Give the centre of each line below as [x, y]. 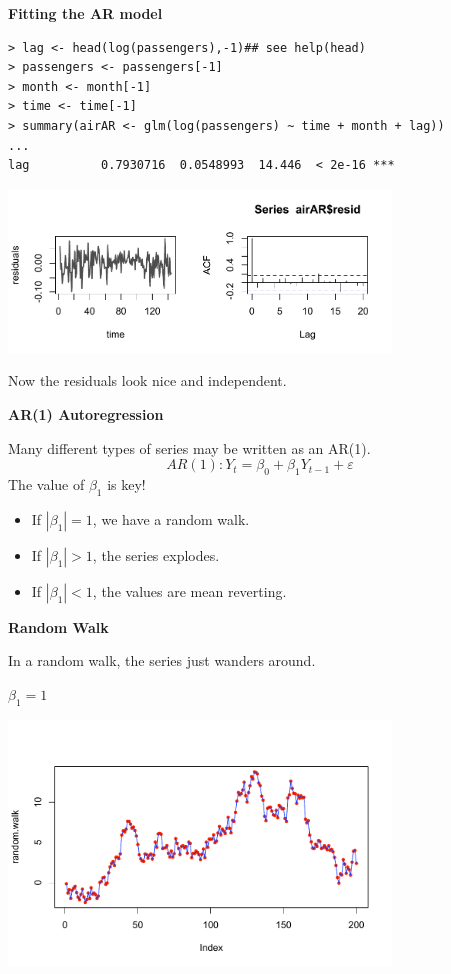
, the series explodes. [156, 554]
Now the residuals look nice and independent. [147, 380]
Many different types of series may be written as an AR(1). [189, 447]
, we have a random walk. [171, 518]
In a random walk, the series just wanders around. [162, 660]
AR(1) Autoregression [86, 413]
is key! [126, 483]
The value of [46, 483]
